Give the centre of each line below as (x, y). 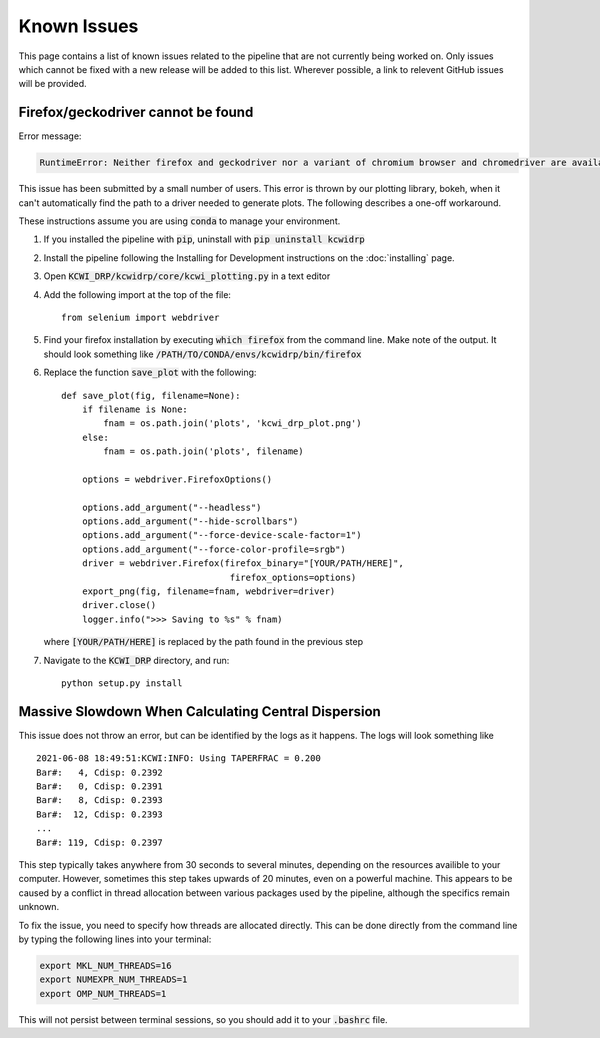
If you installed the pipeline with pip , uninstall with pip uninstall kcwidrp (204, 239)
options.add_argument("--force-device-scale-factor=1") (221, 535)
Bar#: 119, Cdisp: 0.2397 (100, 842)
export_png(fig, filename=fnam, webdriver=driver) (208, 591)
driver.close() (119, 605)
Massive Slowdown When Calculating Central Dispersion (200, 711)
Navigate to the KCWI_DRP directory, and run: (136, 660)
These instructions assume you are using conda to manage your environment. (179, 221)
